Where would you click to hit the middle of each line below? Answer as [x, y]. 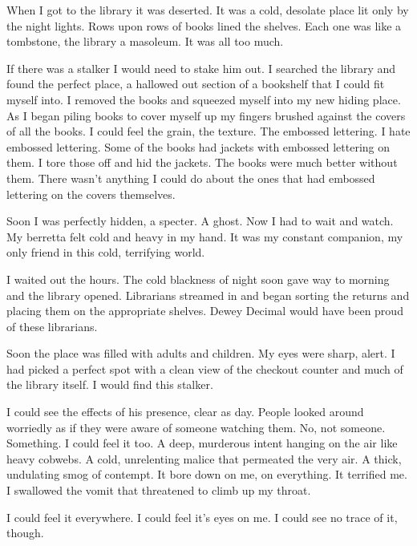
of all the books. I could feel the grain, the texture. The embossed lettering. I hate [208, 131]
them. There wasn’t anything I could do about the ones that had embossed [191, 178]
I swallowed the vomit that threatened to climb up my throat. [159, 490]
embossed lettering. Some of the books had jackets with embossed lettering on [198, 146]
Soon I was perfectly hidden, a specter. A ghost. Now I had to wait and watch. [200, 221]
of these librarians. [52, 326]
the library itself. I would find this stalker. [110, 384]
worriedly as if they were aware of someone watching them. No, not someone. [196, 427]
